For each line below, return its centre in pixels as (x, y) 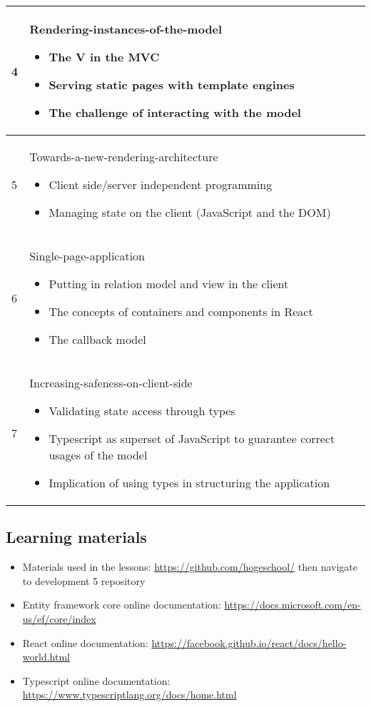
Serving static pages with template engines (172, 85)
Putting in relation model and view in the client (169, 284)
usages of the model (98, 455)
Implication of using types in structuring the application (189, 483)
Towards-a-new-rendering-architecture (124, 157)
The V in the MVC (104, 57)
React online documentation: (85, 642)
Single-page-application (87, 256)
